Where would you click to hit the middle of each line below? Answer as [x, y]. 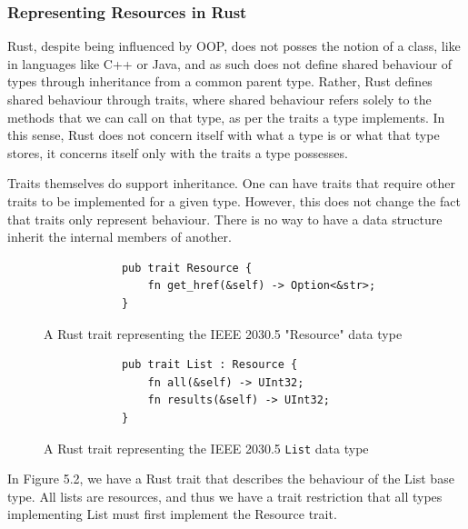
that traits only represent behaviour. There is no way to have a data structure [225, 219]
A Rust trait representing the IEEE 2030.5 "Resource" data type [223, 333]
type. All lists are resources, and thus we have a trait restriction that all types [225, 496]
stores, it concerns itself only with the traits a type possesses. [178, 152]
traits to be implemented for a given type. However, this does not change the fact [234, 200]
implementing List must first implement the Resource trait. [172, 514]
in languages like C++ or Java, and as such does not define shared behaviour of [230, 63]
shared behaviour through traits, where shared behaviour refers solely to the [219, 99]
